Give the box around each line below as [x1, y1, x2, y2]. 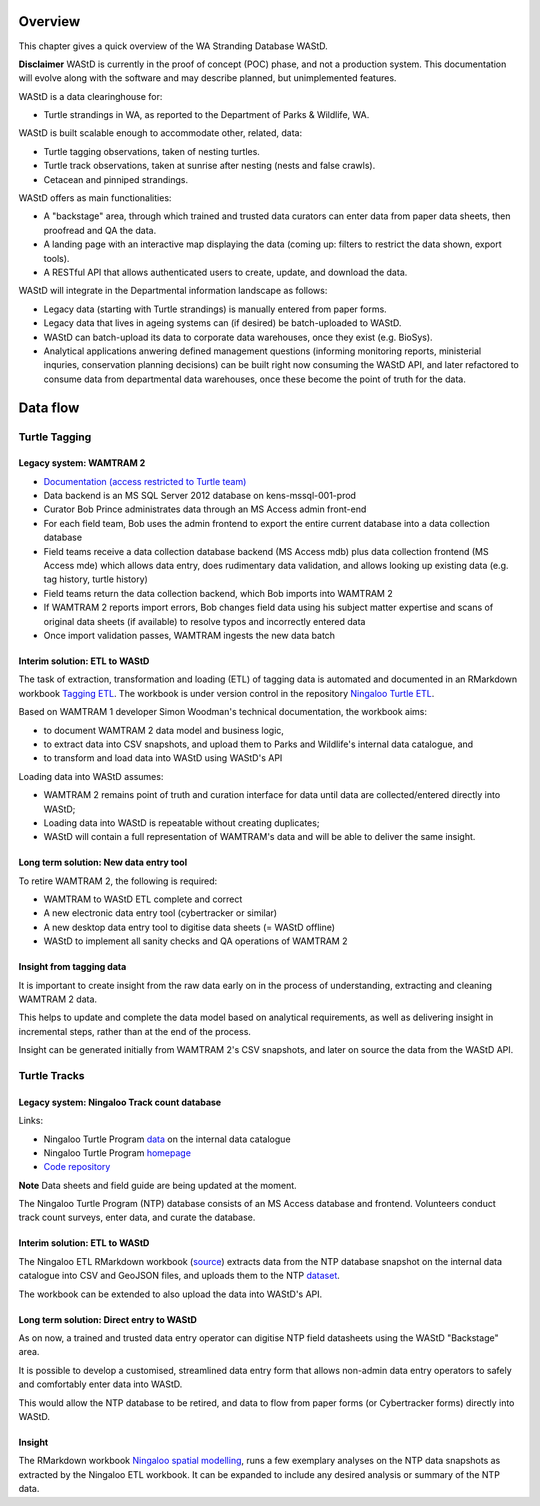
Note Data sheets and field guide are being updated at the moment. [18, 1179, 297, 1191]
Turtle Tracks [18, 1068, 85, 1082]
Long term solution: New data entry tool [18, 856, 188, 869]
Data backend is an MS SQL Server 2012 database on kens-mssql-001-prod [43, 490, 357, 502]
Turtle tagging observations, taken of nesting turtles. [43, 145, 260, 157]
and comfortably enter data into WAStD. [18, 1378, 183, 1390]
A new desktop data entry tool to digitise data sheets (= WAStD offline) [43, 921, 335, 933]
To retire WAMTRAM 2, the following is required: [18, 875, 218, 887]
